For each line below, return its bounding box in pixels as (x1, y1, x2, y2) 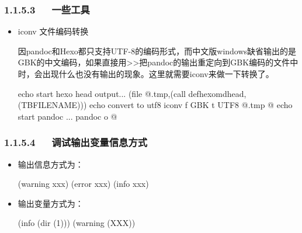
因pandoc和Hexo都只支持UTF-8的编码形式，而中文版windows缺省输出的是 (18, 44, 297, 57)
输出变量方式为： (18, 197, 84, 209)
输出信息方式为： (18, 158, 84, 170)
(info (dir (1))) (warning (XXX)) (18, 217, 136, 229)
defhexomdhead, (188, 87, 247, 99)
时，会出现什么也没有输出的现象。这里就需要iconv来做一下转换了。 (18, 68, 274, 79)
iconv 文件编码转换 (18, 25, 89, 37)
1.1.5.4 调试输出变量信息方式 (4, 135, 148, 149)
